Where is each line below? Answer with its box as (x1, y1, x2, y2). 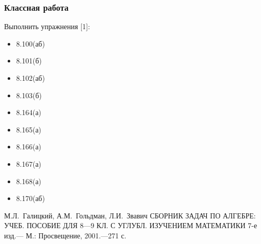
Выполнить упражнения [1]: (4, 21, 90, 32)
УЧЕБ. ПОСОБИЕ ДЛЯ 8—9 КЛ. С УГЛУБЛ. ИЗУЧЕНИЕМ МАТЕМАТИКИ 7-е (4, 220, 257, 231)
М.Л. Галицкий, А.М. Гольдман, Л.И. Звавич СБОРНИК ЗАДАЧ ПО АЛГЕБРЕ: (4, 210, 256, 220)
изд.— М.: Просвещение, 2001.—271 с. (4, 230, 127, 240)
